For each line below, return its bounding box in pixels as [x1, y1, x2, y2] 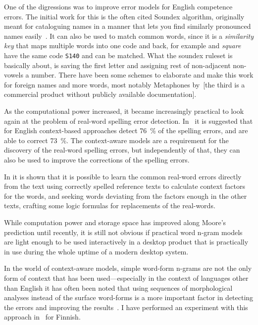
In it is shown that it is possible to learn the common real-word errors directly [4, 171, 242, 181]
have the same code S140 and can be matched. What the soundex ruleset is [4, 50, 233, 60]
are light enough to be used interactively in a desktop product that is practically [4, 237, 249, 247]
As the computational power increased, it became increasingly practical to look [4, 106, 244, 116]
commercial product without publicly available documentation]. [4, 89, 197, 99]
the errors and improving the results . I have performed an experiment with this [4, 302, 248, 312]
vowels [4, 70, 23, 80]
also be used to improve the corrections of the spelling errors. [4, 154, 190, 164]
